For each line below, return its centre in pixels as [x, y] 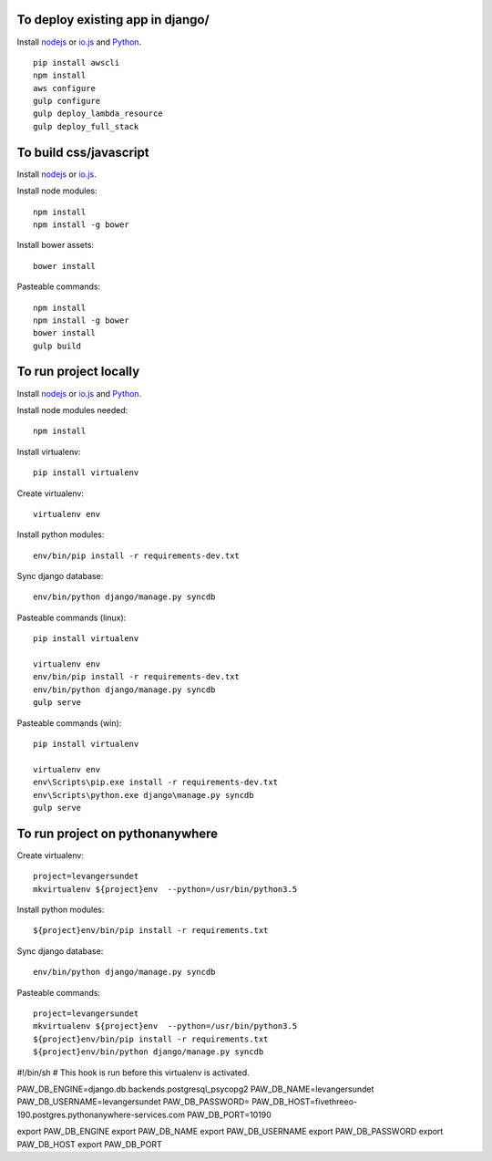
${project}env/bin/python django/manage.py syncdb [149, 1052]
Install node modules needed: [72, 409]
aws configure [64, 88]
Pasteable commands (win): [69, 723]
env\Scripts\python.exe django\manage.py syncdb [143, 795]
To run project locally [78, 372]
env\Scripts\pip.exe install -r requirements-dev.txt [155, 783]
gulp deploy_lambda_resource [98, 114]
